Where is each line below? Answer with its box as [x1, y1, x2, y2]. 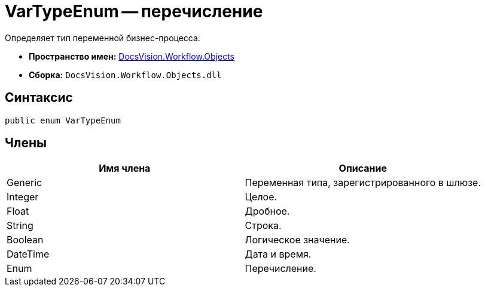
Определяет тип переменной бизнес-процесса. [5, 32, 200, 43]
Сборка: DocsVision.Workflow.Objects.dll [29, 69, 222, 80]
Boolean [7, 234, 44, 246]
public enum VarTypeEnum [5, 115, 121, 125]
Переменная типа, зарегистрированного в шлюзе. [245, 177, 481, 189]
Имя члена [99, 162, 151, 175]
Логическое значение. [245, 234, 350, 246]
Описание [338, 162, 387, 175]
